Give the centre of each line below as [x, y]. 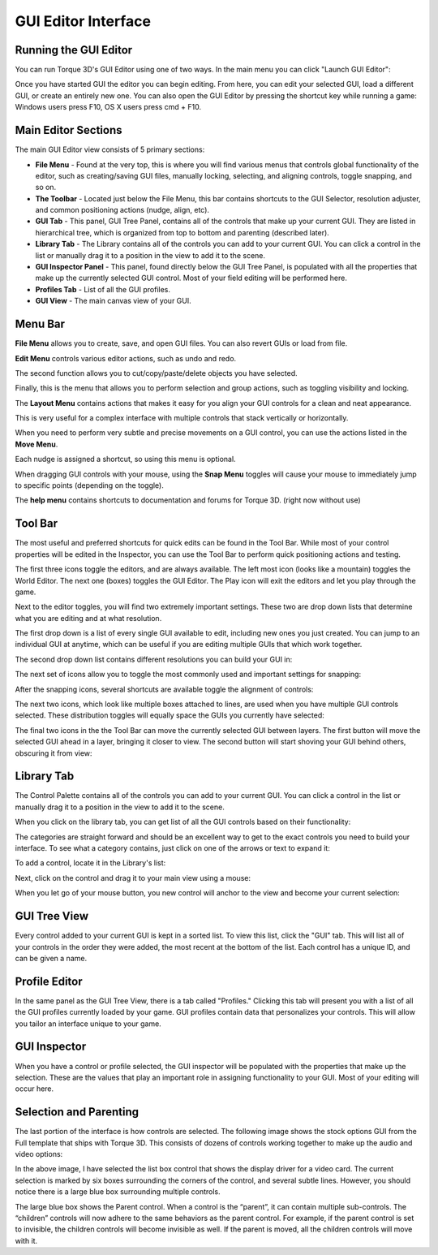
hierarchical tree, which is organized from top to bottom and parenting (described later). [182, 232]
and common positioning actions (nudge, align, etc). [122, 210]
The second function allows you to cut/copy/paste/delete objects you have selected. [156, 373]
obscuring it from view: [54, 753]
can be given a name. [51, 958]
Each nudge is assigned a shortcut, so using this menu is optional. [125, 459]
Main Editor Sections [69, 130]
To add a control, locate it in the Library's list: [90, 863]
